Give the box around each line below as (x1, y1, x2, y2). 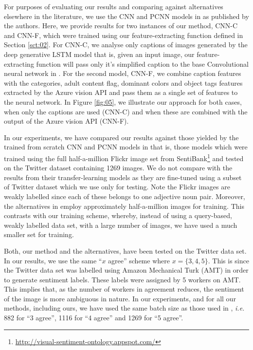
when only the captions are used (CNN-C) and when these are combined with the (4, 106, 248, 116)
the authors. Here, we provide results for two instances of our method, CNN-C (4, 20, 238, 31)
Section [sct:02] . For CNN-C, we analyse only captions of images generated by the (4, 39, 248, 50)
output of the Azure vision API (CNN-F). (4, 116, 129, 126)
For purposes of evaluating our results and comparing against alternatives (4, 1, 223, 11)
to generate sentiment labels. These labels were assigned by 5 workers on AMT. (4, 274, 241, 284)
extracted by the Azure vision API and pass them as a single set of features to (4, 87, 238, 97)
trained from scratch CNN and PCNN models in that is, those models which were (4, 142, 248, 152)
